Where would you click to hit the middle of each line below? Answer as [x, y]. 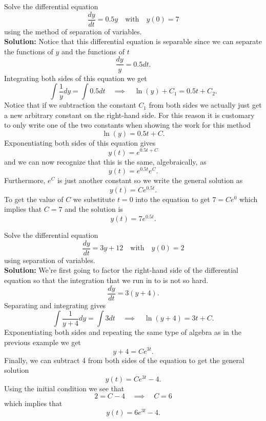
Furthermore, [25, 180]
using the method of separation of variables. [73, 31]
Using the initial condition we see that [64, 388]
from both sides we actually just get [205, 105]
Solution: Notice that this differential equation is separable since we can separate [133, 41]
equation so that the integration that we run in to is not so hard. [106, 280]
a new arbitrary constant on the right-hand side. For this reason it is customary [129, 115]
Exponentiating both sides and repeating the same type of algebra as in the [123, 332]
